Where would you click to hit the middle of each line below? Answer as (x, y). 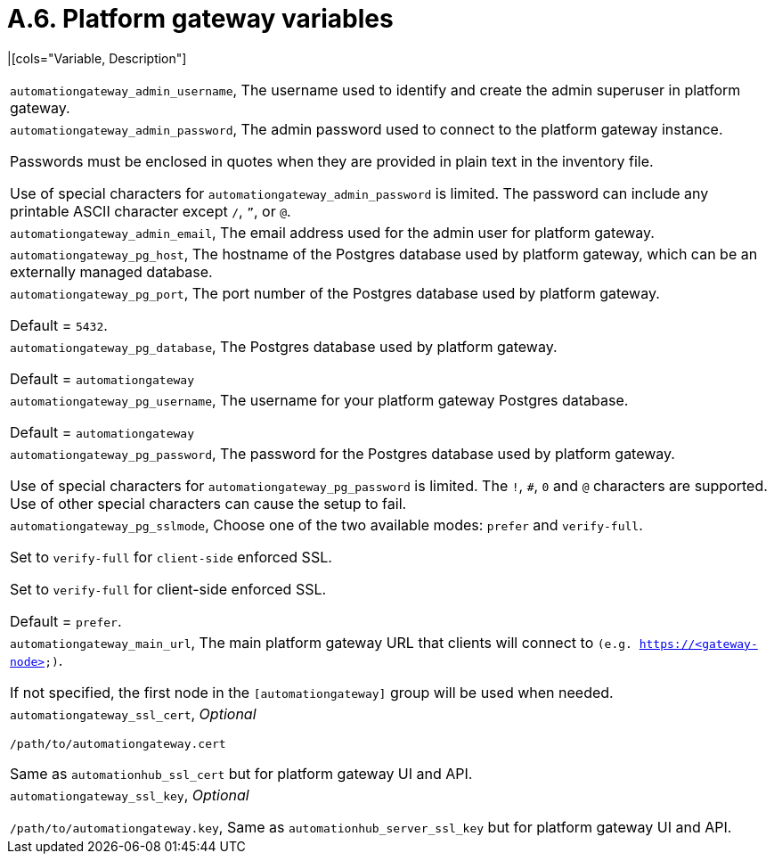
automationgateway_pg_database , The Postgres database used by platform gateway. (284, 346)
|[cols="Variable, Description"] (97, 58)
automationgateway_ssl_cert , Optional (133, 713)
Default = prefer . (66, 621)
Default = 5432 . (59, 325)
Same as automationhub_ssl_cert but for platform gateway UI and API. (241, 773)
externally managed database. (111, 271)
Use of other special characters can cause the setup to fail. (208, 503)
